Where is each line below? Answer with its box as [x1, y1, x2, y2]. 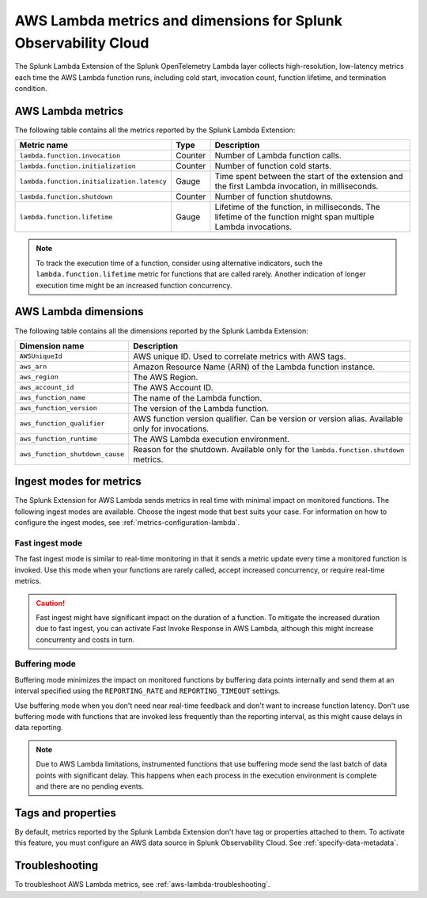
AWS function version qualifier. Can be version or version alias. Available [133, 413, 403, 424]
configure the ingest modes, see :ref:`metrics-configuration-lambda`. [14, 518, 240, 527]
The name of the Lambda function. [133, 392, 263, 403]
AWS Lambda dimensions [14, 305, 144, 318]
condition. [14, 84, 47, 93]
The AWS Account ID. [133, 382, 213, 393]
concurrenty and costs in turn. [36, 634, 135, 645]
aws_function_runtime [19, 435, 98, 443]
